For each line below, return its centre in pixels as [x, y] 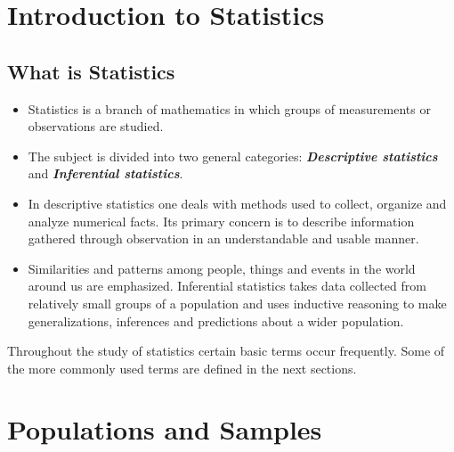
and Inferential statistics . [105, 173]
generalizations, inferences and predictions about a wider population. [216, 321]
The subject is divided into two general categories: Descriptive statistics [233, 156]
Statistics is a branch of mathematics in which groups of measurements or [229, 108]
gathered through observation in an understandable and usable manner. [223, 238]
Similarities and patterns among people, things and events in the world [222, 268]
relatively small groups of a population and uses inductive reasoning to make [237, 303]
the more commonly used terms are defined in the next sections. [182, 368]
